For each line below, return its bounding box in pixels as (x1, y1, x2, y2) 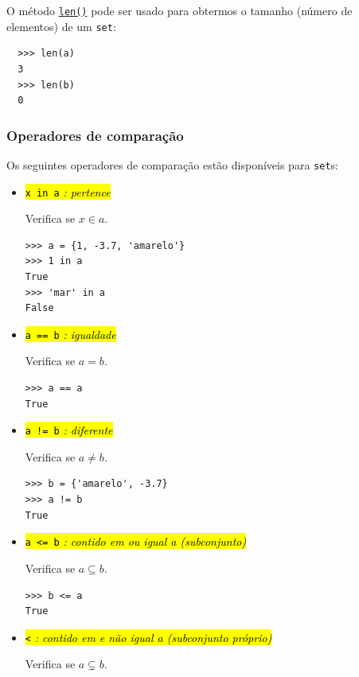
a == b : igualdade (25, 325, 116, 342)
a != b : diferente (25, 422, 113, 438)
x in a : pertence (25, 183, 111, 200)
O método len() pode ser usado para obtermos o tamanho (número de (6, 2, 353, 18)
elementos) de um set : (6, 18, 116, 34)
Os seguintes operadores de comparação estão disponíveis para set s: (6, 156, 338, 173)
